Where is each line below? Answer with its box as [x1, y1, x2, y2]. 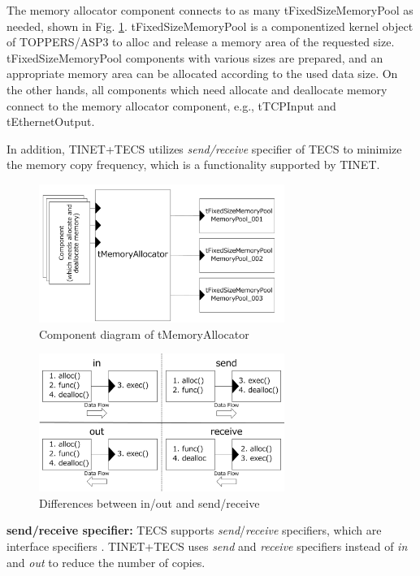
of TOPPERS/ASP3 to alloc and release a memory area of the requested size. [6, 33, 395, 50]
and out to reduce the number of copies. [6, 553, 206, 570]
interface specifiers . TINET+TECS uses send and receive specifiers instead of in [6, 538, 408, 555]
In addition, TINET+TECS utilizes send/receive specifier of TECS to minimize [6, 140, 402, 157]
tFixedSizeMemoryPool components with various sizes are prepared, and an [6, 49, 383, 66]
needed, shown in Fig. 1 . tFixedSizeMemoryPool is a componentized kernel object [6, 17, 414, 34]
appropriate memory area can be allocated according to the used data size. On [6, 65, 398, 82]
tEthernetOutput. [6, 113, 95, 130]
